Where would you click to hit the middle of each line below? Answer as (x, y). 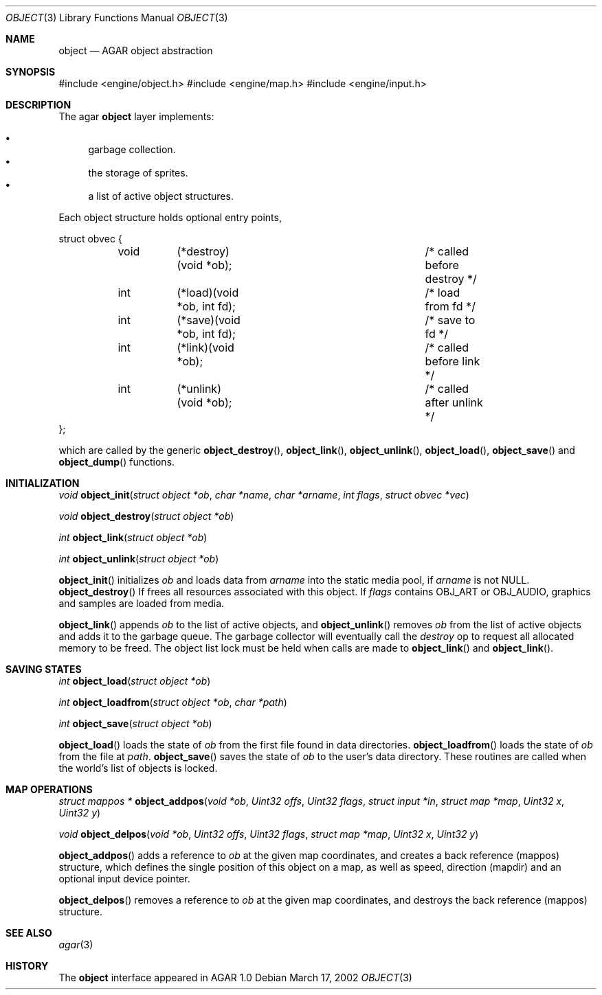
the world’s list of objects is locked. (138, 768)
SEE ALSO (29, 933)
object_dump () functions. (117, 462)
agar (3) (76, 945)
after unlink (454, 402)
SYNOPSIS (31, 72)
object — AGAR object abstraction (136, 50)
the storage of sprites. (138, 173)
